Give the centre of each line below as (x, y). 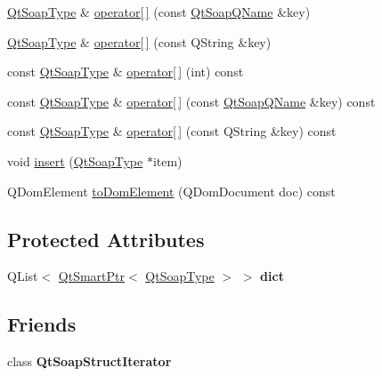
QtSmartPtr (92, 276)
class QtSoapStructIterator (89, 361)
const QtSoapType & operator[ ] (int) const (126, 72)
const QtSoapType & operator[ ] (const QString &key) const (172, 131)
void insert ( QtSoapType (75, 160)
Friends (42, 324)
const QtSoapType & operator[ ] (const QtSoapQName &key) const (191, 101)
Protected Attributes (106, 239)
